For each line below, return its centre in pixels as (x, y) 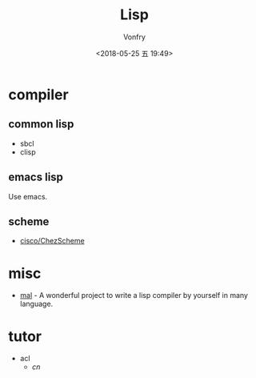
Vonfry (134, 37)
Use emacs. (28, 196)
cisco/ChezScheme (52, 241)
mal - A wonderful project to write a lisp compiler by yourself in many (134, 296)
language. (36, 304)
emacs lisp (36, 177)
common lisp (41, 125)
